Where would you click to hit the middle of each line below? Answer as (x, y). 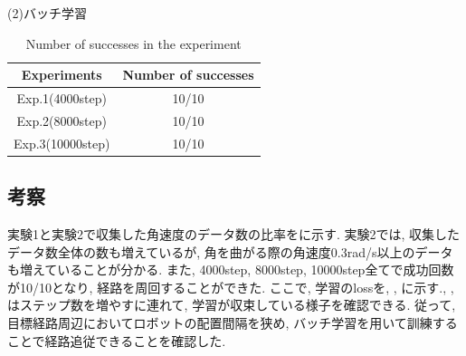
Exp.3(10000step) (62, 143)
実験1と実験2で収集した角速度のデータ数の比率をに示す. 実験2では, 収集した (234, 234)
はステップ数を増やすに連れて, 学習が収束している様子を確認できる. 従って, (232, 305)
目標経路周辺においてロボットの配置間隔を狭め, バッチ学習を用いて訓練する (233, 322)
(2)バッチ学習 (47, 13)
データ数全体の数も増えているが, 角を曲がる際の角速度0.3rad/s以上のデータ (230, 251)
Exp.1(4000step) (62, 98)
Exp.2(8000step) (62, 120)
